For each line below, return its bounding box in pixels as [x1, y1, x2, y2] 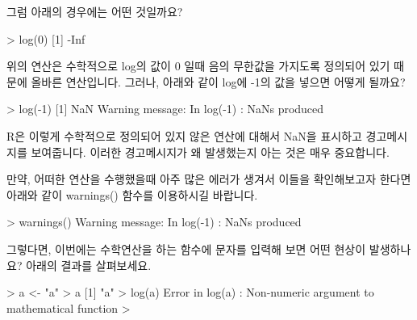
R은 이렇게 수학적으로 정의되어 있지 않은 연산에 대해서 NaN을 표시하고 [6, 127, 362, 144]
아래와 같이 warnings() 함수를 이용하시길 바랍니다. [6, 186, 258, 203]
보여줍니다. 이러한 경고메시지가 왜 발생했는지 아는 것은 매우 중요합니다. [31, 143, 390, 160]
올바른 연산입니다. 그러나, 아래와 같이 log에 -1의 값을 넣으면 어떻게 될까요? [31, 73, 406, 90]
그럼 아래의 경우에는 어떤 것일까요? [6, 3, 183, 19]
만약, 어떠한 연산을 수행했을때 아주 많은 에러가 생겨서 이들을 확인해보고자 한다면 [6, 171, 411, 187]
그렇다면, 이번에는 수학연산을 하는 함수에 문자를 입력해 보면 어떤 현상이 [6, 240, 366, 257]
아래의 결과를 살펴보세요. [26, 256, 152, 273]
